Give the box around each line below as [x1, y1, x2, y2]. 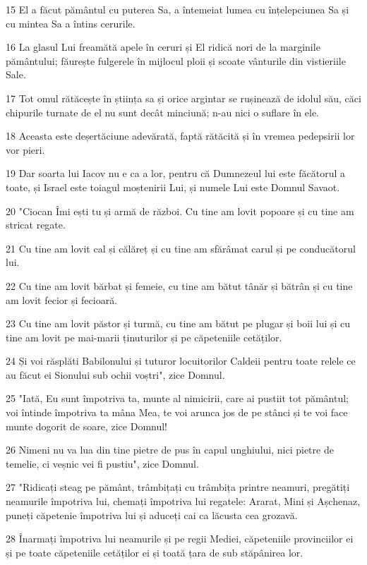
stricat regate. [6, 217, 66, 232]
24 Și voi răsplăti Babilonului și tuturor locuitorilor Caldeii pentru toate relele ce [6, 353, 356, 368]
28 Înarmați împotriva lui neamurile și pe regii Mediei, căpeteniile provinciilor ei [6, 531, 354, 546]
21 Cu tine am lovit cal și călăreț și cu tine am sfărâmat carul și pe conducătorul [6, 241, 356, 255]
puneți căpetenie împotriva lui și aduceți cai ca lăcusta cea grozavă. [6, 507, 298, 522]
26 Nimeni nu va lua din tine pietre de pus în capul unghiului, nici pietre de [6, 442, 334, 457]
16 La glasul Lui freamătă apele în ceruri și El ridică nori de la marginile [6, 40, 320, 54]
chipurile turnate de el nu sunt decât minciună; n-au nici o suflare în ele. [6, 104, 320, 119]
